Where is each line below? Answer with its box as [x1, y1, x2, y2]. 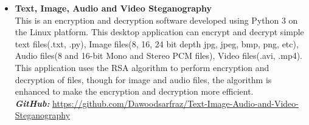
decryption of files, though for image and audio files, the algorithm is [15, 73, 272, 86]
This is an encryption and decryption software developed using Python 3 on [15, 13, 298, 26]
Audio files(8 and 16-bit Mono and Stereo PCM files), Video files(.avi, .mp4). [15, 49, 303, 62]
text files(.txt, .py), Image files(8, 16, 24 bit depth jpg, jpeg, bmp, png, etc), [15, 37, 299, 50]
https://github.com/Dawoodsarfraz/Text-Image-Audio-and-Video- [52, 96, 299, 109]
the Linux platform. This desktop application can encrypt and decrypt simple [15, 25, 304, 38]
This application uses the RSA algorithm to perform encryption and [15, 61, 269, 73]
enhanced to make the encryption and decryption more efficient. [15, 85, 254, 98]
